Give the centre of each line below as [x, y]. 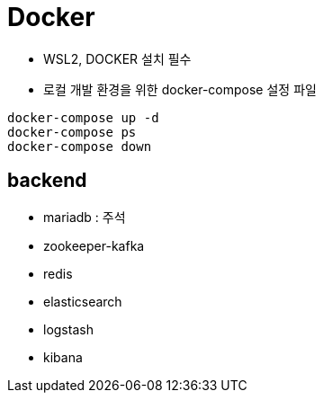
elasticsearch [83, 301]
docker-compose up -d [83, 117]
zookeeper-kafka [94, 245]
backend [47, 181]
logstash [68, 329]
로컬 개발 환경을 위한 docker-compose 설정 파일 [180, 89]
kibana [63, 357]
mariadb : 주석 [85, 217]
